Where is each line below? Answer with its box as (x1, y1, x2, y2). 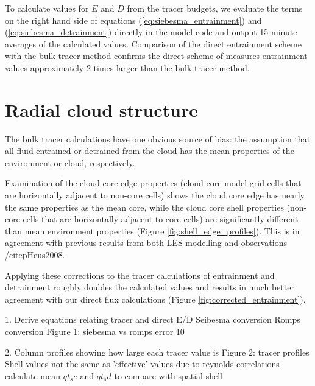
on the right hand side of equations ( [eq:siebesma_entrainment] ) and (5, 13, 262, 26)
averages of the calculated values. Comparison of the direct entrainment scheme (5, 37, 302, 50)
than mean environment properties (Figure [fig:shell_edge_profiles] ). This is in (5, 224, 300, 237)
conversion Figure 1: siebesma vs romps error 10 (5, 325, 185, 337)
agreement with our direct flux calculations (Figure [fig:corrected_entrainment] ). (5, 292, 306, 305)
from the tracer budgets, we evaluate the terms (127, 2, 303, 14)
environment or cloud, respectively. (5, 156, 135, 169)
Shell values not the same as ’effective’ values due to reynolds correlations (5, 357, 280, 370)
